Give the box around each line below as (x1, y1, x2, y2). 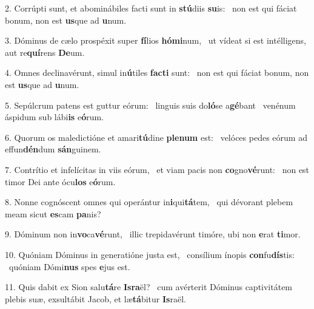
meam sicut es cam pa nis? (5, 207, 101, 220)
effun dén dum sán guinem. (5, 143, 101, 155)
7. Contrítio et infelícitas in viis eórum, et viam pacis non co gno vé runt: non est (5, 163, 310, 175)
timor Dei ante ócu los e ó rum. (5, 175, 116, 188)
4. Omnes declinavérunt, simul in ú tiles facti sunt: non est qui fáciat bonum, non (5, 66, 309, 79)
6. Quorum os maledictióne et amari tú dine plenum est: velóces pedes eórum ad (5, 131, 307, 143)
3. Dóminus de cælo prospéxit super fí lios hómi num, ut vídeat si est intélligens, (5, 34, 306, 47)
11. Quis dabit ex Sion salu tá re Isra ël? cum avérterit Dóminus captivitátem (5, 280, 293, 293)
